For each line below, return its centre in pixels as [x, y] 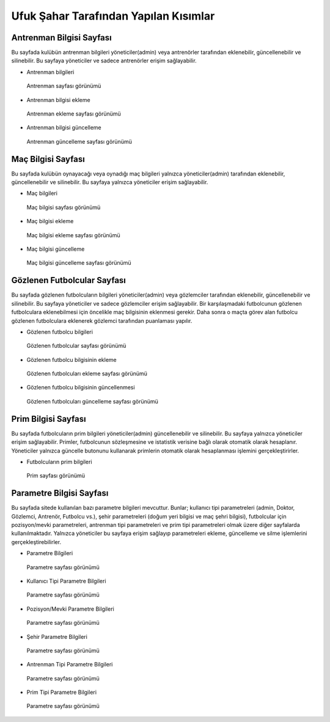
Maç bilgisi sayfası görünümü [64, 207]
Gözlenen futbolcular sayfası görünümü [76, 346]
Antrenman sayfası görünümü [64, 86]
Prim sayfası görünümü [56, 476]
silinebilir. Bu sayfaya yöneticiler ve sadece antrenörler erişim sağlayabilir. [104, 61]
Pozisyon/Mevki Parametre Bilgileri [70, 609]
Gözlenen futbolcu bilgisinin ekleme [71, 359]
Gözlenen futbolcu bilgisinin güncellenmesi [81, 388]
